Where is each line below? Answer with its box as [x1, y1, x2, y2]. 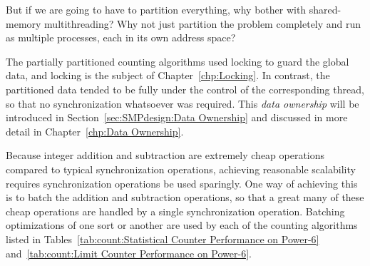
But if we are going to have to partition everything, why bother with [6, 2, 307, 16]
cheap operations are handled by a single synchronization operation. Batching [6, 203, 345, 218]
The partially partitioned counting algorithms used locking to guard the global [6, 53, 349, 68]
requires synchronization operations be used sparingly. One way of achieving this [6, 175, 358, 190]
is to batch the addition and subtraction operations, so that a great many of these [6, 190, 364, 205]
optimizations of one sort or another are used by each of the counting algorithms [6, 218, 358, 232]
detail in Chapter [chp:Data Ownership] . [6, 123, 184, 138]
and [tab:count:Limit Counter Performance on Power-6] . [6, 245, 252, 260]
